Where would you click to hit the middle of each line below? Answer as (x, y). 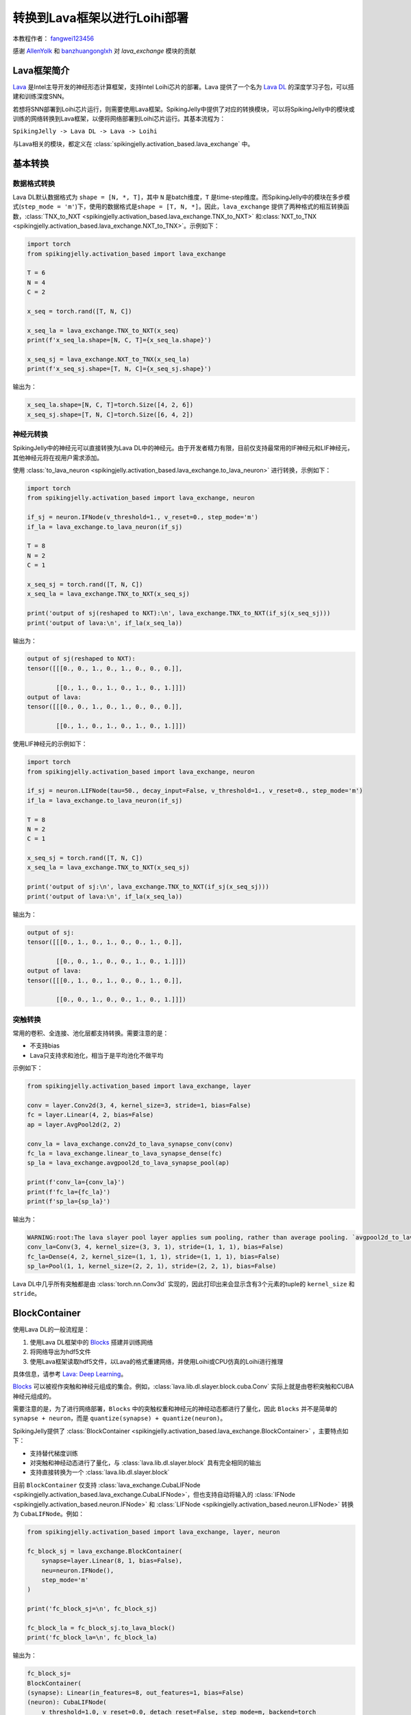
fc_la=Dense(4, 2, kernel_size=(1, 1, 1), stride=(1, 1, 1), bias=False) (153, 1256)
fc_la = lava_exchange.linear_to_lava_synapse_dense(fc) (125, 1153)
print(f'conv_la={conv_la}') (76, 1182)
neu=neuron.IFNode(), (78, 1570)
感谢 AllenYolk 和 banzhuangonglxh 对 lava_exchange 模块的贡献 (104, 51)
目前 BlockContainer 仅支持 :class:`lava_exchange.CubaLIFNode (107, 1485)
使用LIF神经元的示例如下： (50, 744)
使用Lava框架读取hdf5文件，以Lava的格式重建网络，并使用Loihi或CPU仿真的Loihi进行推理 (157, 1361)
